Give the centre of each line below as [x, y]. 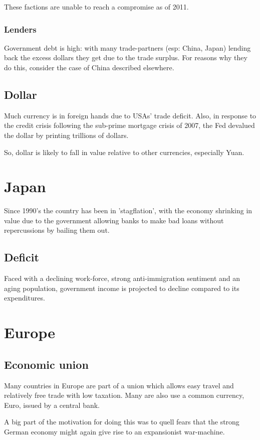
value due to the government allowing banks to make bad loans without [114, 220]
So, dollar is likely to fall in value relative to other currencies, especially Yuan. [124, 152]
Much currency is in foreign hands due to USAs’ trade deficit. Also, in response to [130, 115]
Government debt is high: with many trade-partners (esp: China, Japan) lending [127, 47]
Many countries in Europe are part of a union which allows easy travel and [119, 385]
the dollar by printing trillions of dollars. [66, 135]
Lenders [20, 29]
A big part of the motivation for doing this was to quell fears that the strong [122, 422]
